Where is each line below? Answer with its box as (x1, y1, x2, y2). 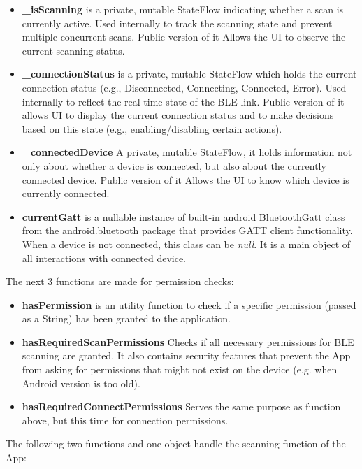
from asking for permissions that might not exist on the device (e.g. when (22, 362, 338, 377)
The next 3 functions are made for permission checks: (6, 274, 234, 289)
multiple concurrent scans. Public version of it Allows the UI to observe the (22, 29, 346, 44)
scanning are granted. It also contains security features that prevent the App (22, 348, 351, 363)
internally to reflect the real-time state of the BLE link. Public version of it (22, 94, 345, 108)
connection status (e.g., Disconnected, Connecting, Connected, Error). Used (22, 80, 347, 94)
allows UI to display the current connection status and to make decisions (22, 108, 334, 122)
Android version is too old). (22, 375, 140, 390)
